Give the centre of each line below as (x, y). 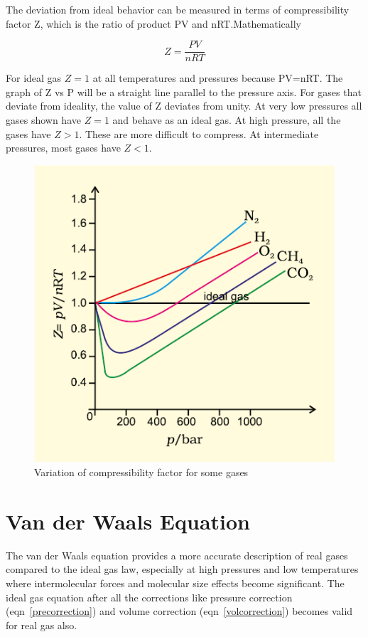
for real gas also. (42, 625)
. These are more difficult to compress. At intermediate (199, 133)
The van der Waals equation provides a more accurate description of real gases (177, 555)
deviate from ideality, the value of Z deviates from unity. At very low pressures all (184, 106)
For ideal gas (34, 78)
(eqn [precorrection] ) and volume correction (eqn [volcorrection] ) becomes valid (179, 611)
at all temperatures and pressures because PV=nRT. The (218, 78)
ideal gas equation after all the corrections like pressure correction (149, 597)
